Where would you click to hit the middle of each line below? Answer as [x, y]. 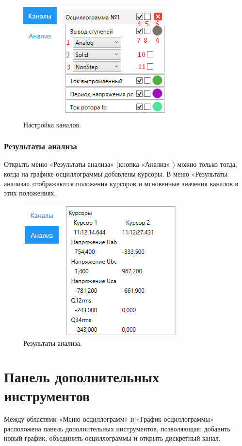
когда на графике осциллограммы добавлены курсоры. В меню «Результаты [116, 174]
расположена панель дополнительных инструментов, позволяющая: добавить [117, 428]
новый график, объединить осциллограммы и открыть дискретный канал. [112, 438]
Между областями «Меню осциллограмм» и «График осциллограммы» [109, 419]
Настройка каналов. [52, 124]
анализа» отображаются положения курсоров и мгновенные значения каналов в [121, 183]
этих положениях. [30, 193]
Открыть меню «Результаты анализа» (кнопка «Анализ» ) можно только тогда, [121, 164]
